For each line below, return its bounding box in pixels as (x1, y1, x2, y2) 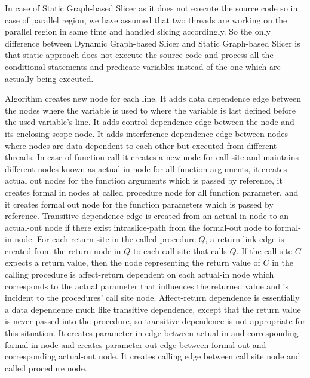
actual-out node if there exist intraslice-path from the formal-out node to (5, 221, 272, 233)
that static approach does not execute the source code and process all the (5, 48, 274, 61)
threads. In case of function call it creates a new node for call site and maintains (5, 151, 299, 163)
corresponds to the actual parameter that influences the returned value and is (5, 279, 288, 292)
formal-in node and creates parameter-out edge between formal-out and (5, 338, 266, 350)
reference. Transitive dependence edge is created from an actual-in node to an (5, 209, 289, 222)
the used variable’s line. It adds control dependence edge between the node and (5, 115, 294, 128)
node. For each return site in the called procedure (14, 233, 196, 245)
